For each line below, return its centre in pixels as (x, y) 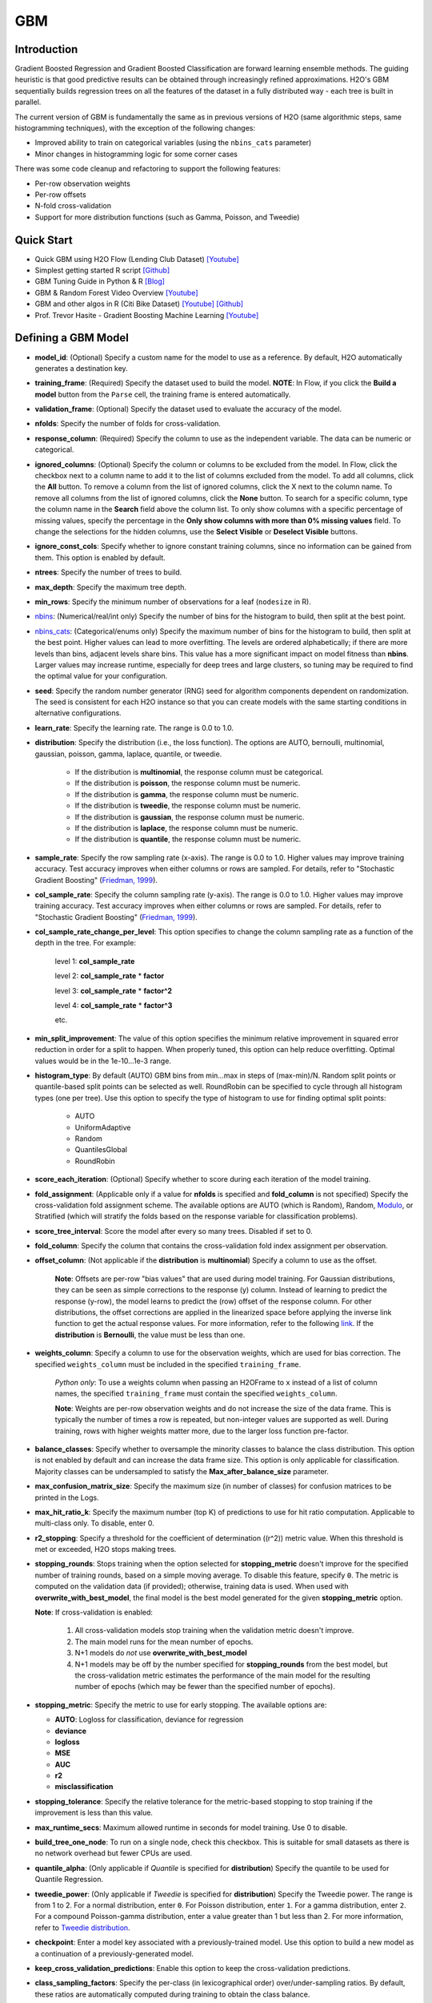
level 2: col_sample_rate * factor (110, 976)
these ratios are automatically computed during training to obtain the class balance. (172, 1994)
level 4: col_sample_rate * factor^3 (114, 1006)
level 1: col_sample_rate (95, 961)
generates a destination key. (81, 368)
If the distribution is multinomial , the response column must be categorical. (199, 772)
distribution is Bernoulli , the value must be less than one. (150, 1335)
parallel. (28, 102)
